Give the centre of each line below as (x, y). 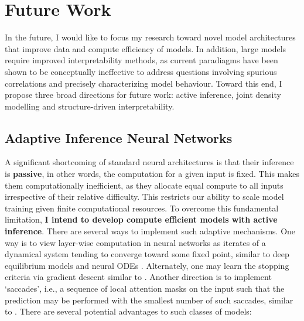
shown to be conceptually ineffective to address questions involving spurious (141, 71)
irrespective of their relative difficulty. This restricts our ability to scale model (144, 197)
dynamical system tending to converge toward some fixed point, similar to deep (147, 254)
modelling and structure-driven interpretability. (90, 106)
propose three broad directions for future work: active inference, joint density (143, 95)
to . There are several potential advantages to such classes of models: (128, 311)
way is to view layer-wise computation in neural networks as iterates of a (135, 242)
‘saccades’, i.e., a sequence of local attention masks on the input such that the (145, 288)
